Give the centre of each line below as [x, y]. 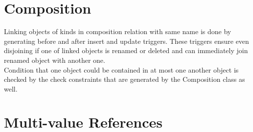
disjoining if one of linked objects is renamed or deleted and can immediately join [126, 50]
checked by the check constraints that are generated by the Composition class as [125, 79]
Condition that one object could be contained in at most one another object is [121, 69]
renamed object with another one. [55, 60]
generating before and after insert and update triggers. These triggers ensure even [126, 41]
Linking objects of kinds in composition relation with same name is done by [118, 31]
